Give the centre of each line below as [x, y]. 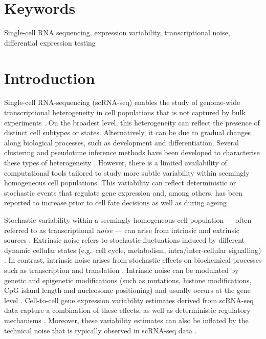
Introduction [50, 78]
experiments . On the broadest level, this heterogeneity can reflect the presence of [132, 122]
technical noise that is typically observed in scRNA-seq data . [101, 330]
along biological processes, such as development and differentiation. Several [121, 142]
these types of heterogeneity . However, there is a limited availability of [116, 162]
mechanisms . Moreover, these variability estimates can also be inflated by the [126, 320]
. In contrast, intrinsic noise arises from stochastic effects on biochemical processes [133, 260]
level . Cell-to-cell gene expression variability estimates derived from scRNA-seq [129, 300]
